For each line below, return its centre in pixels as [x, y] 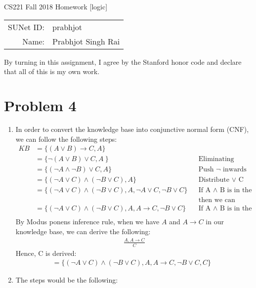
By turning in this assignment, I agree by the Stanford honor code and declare [123, 62]
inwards [235, 170]
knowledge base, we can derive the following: [83, 231]
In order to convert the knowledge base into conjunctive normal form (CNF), [132, 129]
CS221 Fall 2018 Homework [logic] [56, 6]
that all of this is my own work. [52, 71]
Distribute [214, 180]
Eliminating [216, 159]
